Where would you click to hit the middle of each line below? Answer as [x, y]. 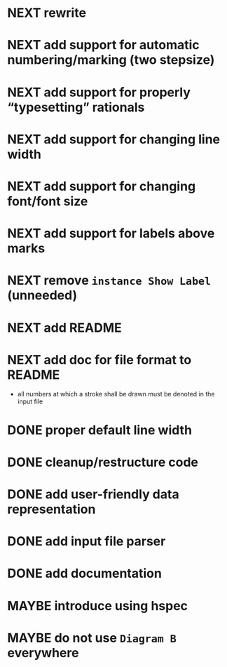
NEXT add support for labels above [111, 234]
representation [51, 509]
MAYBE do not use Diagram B [92, 638]
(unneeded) [42, 296]
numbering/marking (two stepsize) [111, 60]
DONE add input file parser [87, 542]
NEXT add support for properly [99, 92]
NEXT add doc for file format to [99, 360]
